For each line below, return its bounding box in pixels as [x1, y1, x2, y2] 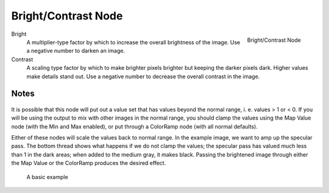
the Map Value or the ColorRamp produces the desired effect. [11, 160, 166, 167]
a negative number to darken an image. [26, 47, 125, 55]
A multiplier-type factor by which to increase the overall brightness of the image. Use [26, 38, 241, 46]
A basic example [26, 173, 68, 180]
